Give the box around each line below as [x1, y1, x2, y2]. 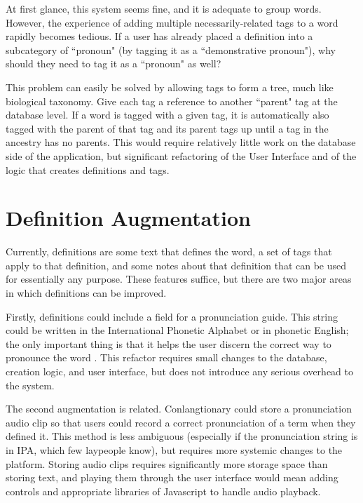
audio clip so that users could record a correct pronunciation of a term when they [6, 415, 356, 429]
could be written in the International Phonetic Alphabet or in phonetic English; [6, 323, 349, 337]
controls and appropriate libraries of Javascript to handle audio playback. [6, 483, 321, 498]
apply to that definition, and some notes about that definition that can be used [6, 257, 347, 272]
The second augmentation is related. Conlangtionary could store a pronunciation [6, 401, 352, 416]
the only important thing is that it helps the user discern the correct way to [6, 336, 331, 351]
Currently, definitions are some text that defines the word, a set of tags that [6, 244, 332, 259]
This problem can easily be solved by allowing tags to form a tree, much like [6, 79, 334, 94]
